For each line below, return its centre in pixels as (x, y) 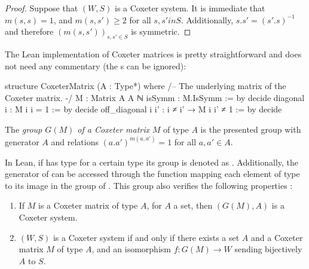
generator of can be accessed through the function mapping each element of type (152, 174)
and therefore (29, 31)
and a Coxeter (277, 237)
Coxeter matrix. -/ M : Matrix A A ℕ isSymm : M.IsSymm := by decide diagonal (155, 97)
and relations (75, 141)
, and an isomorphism (131, 249)
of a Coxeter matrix (114, 129)
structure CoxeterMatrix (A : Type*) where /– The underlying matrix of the (146, 86)
